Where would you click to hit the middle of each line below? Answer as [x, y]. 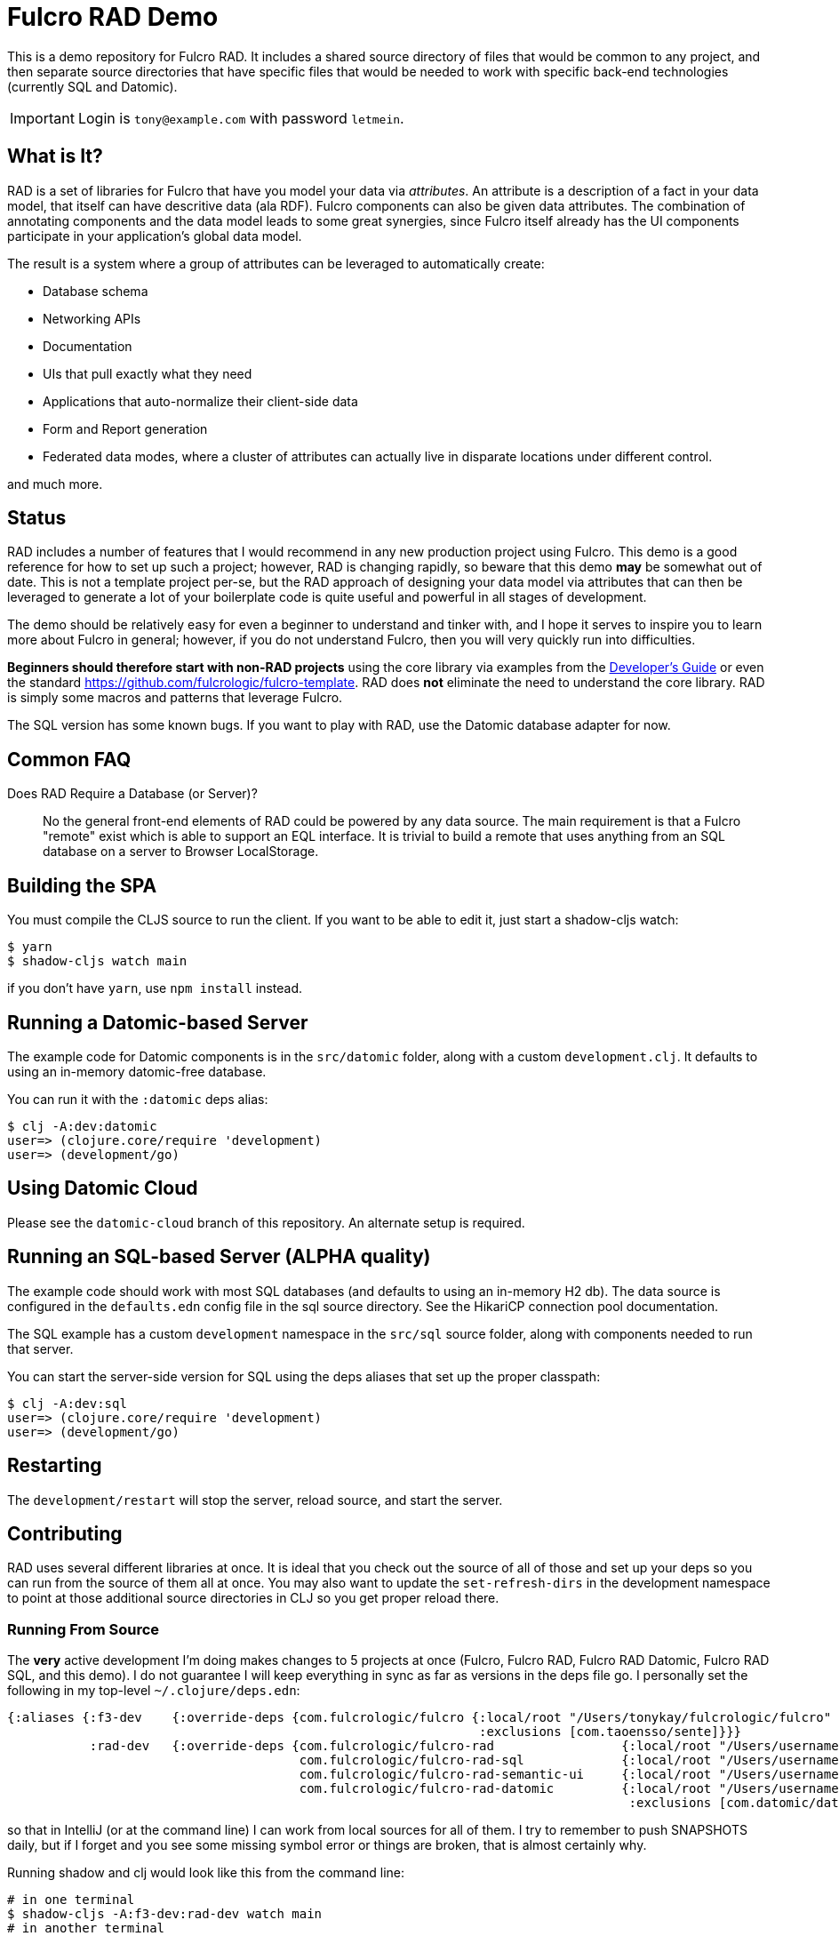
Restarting [55, 1466]
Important [42, 118]
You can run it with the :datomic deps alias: [138, 1099]
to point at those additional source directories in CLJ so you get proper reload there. [253, 1598]
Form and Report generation [125, 428]
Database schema [96, 291]
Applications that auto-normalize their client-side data [200, 401]
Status [37, 518]
